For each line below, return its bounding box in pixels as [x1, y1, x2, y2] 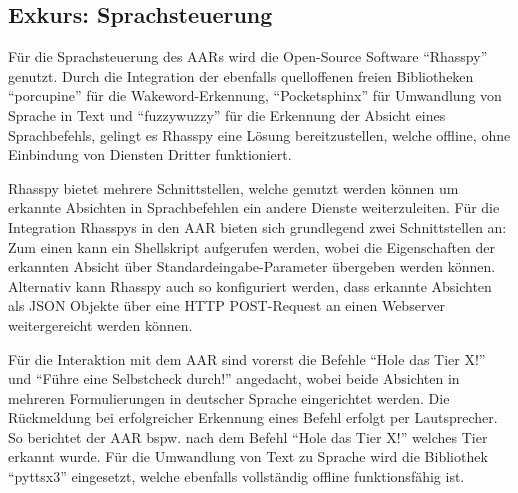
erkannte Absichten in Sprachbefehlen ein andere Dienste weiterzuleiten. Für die [8, 197, 500, 218]
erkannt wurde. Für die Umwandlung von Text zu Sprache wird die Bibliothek [8, 446, 488, 467]
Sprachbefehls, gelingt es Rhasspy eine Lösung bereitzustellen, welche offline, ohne [8, 124, 511, 145]
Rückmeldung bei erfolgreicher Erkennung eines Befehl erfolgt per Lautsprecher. [8, 407, 498, 428]
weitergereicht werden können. [8, 314, 193, 335]
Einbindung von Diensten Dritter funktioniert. [8, 144, 292, 165]
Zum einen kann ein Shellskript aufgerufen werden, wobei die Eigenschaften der [8, 236, 496, 257]
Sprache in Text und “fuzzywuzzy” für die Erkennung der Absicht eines [8, 104, 446, 125]
